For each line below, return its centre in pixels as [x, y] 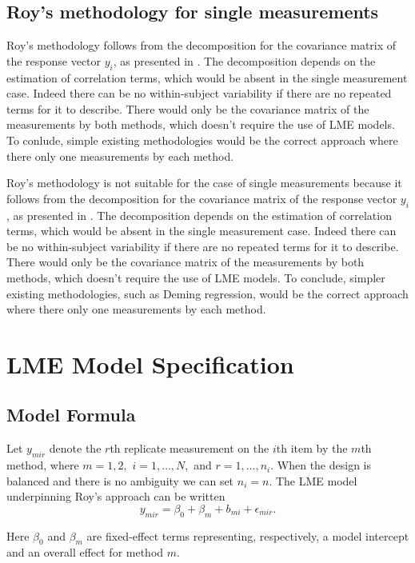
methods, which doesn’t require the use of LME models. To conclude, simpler [196, 277]
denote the [75, 448]
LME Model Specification [150, 363]
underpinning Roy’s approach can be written [116, 496]
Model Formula [71, 415]
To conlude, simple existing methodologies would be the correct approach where [202, 140]
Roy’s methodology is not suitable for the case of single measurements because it [204, 183]
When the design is [324, 465]
